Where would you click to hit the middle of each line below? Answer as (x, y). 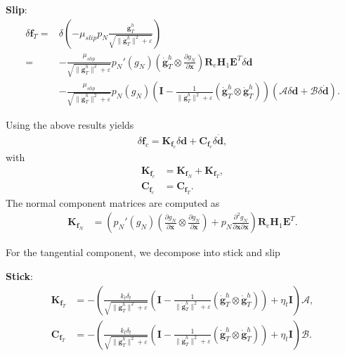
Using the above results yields (70, 125)
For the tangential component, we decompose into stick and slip (143, 252)
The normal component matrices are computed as (113, 202)
